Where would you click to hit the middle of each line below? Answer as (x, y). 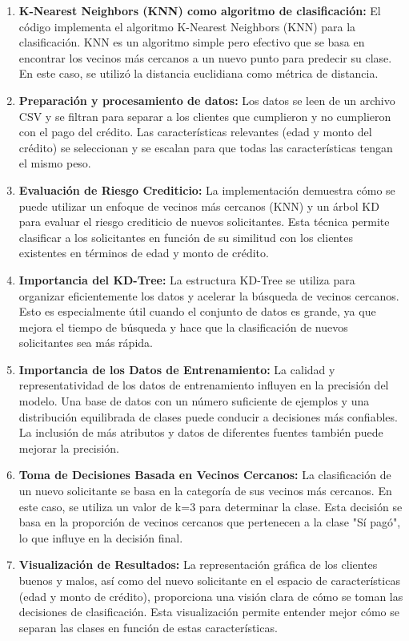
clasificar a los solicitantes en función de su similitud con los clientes (186, 237)
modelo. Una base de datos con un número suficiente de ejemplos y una (194, 401)
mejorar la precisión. (69, 447)
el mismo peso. (55, 163)
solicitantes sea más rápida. (86, 343)
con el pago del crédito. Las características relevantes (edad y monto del (195, 132)
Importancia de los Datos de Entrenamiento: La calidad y (177, 369)
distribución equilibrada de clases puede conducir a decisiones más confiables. (208, 416)
